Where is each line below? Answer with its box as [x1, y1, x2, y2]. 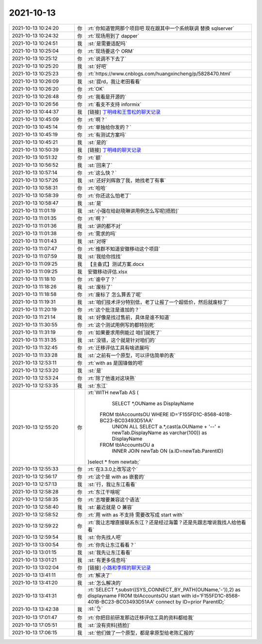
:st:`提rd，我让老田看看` [87, 78, 142, 85]
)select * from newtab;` [87, 458, 141, 465]
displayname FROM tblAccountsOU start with [87, 592, 191, 599]
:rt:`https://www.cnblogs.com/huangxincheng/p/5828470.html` [87, 70, 232, 77]
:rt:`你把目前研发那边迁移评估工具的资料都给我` [87, 614, 195, 621]
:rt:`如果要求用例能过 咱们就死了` [87, 329, 162, 336]
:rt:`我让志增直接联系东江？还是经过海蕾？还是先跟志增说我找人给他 [87, 519, 242, 526]
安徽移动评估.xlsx [87, 268, 128, 275]
